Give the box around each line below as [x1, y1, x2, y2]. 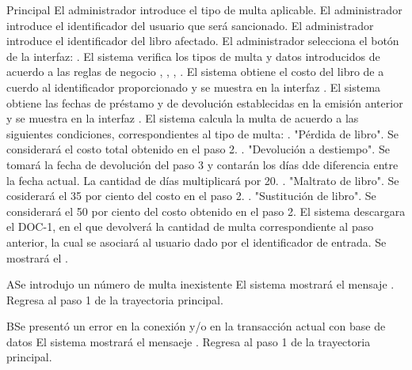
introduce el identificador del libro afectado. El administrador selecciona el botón [6, 32, 399, 49]
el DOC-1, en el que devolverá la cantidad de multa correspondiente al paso [6, 218, 374, 235]
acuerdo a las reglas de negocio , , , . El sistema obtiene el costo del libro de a [6, 63, 384, 80]
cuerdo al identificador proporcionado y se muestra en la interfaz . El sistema [6, 78, 381, 95]
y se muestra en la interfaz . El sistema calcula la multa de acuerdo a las [6, 110, 359, 126]
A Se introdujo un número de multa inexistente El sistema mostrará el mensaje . [6, 276, 395, 293]
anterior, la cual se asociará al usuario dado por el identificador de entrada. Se [6, 233, 387, 250]
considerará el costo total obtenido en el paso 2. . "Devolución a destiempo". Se [6, 141, 390, 157]
